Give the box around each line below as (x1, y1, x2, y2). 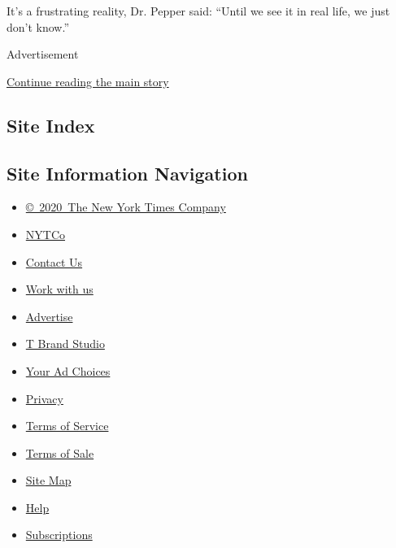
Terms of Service (25, 417, 109, 434)
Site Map (25, 472, 72, 489)
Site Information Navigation (7, 160, 248, 185)
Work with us (25, 281, 94, 298)
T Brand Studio (25, 335, 105, 352)
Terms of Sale (25, 444, 94, 461)
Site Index (7, 112, 95, 137)
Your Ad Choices (25, 362, 111, 379)
